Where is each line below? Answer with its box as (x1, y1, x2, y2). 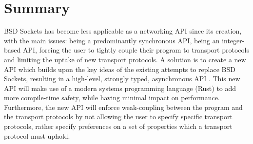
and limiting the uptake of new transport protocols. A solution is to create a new (4, 54, 246, 64)
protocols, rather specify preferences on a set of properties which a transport (4, 121, 233, 131)
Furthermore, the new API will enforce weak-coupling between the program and (4, 102, 243, 112)
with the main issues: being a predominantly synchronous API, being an (4, 35, 220, 45)
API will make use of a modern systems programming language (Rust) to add (4, 83, 236, 93)
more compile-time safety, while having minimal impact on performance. (4, 92, 220, 103)
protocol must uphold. (4, 130, 70, 141)
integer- (222, 35, 245, 45)
